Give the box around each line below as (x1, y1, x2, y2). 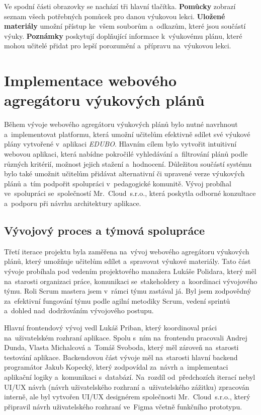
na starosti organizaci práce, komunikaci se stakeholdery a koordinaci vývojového (4, 275, 257, 286)
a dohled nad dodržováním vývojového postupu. (4, 305, 154, 316)
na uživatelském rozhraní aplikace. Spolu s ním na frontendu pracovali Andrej (4, 332, 247, 342)
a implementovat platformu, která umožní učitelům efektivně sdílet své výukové (4, 128, 250, 139)
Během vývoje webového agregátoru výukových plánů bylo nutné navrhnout (4, 119, 238, 129)
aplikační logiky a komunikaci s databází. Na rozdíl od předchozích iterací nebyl (4, 371, 255, 382)
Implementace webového (4, 70, 177, 91)
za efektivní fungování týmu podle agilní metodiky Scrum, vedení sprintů (4, 295, 230, 306)
